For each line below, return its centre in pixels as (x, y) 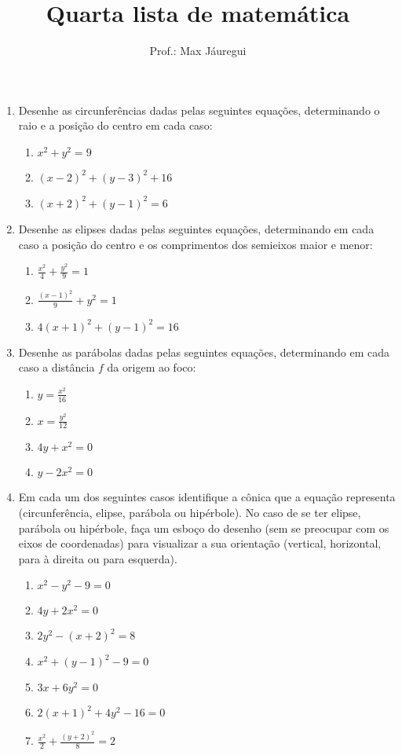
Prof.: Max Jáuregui (198, 51)
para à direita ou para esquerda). (98, 558)
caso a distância (57, 367)
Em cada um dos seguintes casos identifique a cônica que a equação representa (207, 497)
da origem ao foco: (152, 367)
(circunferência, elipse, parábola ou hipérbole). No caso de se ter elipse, (190, 513)
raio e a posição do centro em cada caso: (115, 125)
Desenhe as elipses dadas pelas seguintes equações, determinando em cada (196, 228)
